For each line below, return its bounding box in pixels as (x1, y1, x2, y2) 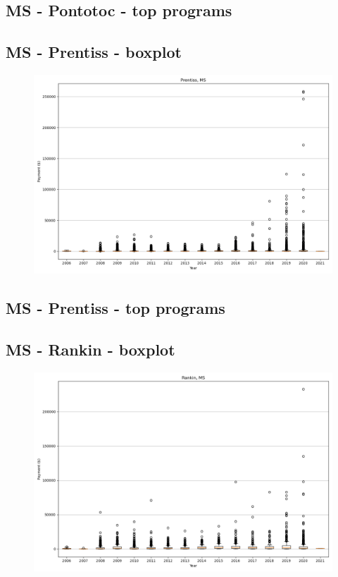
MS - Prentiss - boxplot (6, 41, 182, 63)
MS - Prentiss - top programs (6, 297, 225, 319)
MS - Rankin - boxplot (6, 339, 175, 360)
